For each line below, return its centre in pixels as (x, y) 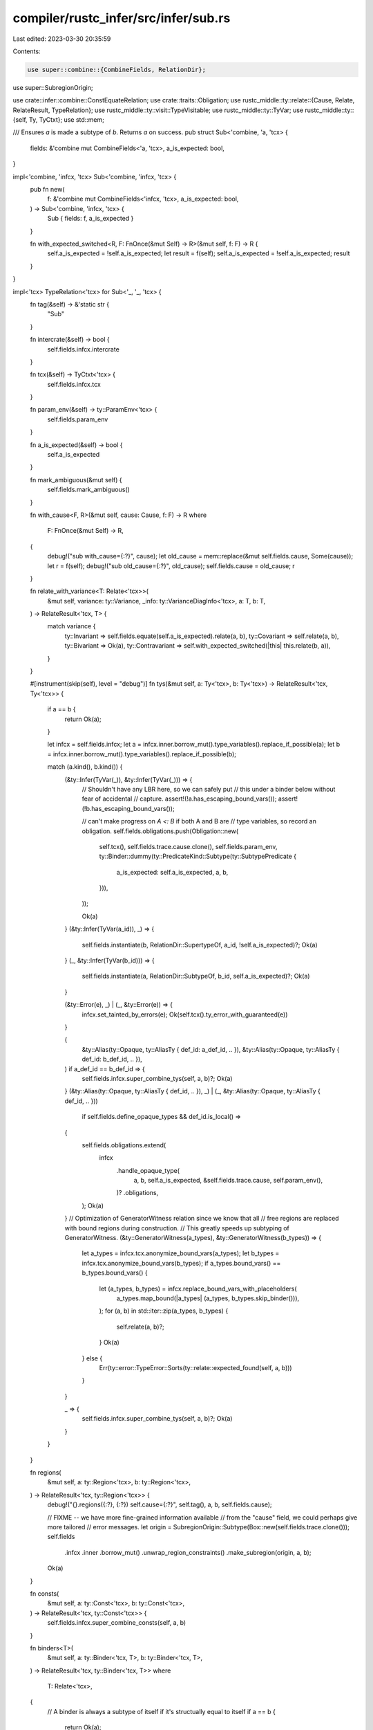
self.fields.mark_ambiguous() (89, 490)
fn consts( (45, 1593)
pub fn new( (47, 190)
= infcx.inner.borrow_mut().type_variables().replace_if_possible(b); (142, 754)
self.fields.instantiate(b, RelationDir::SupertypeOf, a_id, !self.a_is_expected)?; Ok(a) (200, 945)
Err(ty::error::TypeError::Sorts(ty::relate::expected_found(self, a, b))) (196, 1367)
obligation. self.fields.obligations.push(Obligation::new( (160, 831)
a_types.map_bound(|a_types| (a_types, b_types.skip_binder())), (208, 1298)
